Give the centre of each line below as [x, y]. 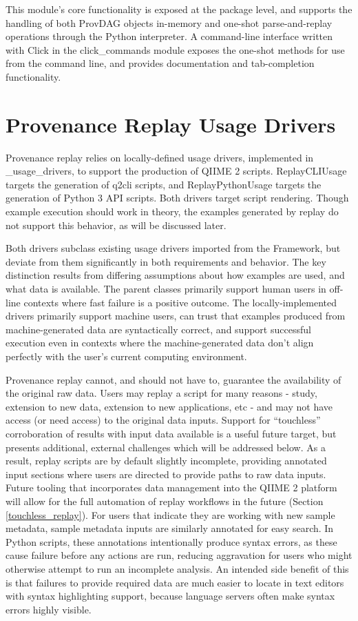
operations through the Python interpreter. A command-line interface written [169, 36]
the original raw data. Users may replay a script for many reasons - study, [161, 393]
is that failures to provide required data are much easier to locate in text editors [175, 582]
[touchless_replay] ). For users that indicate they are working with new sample [170, 514]
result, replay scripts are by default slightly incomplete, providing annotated [166, 461]
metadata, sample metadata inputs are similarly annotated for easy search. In [170, 528]
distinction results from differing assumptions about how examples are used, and [175, 275]
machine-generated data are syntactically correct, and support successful [158, 329]
